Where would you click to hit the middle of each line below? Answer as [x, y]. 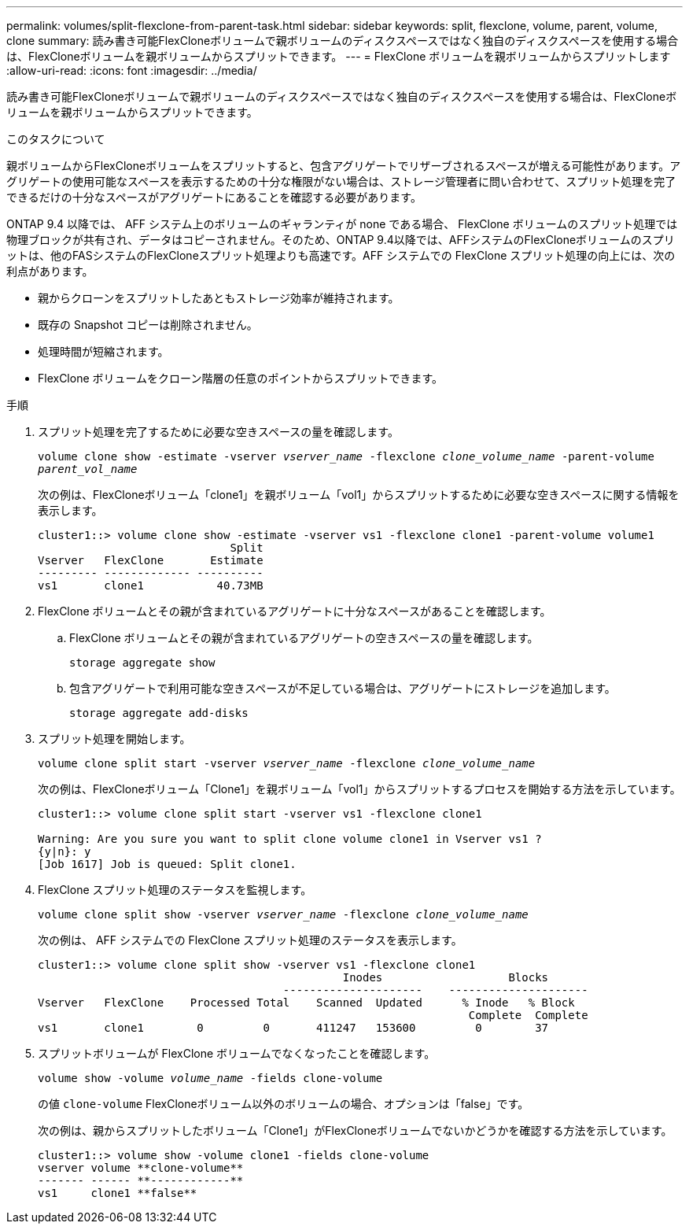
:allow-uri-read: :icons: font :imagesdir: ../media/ [132, 70]
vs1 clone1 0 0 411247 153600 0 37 [293, 1028]
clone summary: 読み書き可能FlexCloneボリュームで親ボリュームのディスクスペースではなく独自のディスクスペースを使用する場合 [343, 41]
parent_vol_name [88, 469]
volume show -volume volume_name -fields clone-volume [210, 1078]
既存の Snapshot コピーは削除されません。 [148, 325]
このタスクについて [56, 139]
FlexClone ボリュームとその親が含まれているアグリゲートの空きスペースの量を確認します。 [304, 638]
